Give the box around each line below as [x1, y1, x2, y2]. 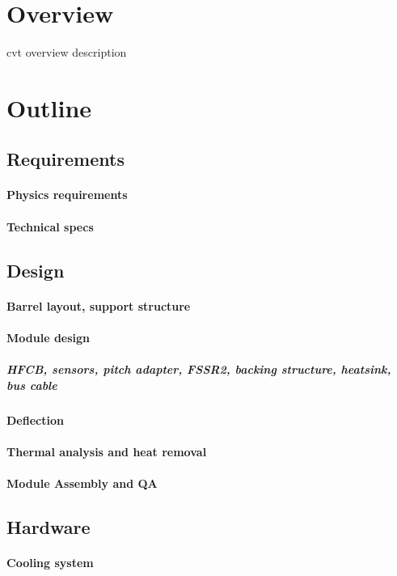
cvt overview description [6, 44, 127, 61]
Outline [6, 91, 92, 124]
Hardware [6, 514, 91, 539]
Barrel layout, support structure [6, 297, 191, 314]
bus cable [6, 376, 57, 393]
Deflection [6, 411, 64, 428]
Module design [6, 328, 91, 345]
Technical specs [6, 218, 94, 235]
